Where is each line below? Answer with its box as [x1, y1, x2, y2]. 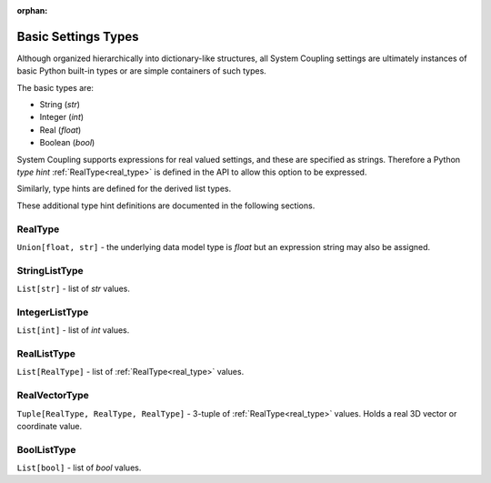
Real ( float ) [39, 124, 82, 136]
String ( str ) [39, 99, 81, 110]
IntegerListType [16, 306, 89, 318]
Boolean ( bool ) [39, 137, 95, 148]
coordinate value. [16, 420, 82, 431]
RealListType [16, 347, 76, 359]
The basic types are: [16, 82, 95, 93]
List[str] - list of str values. [16, 283, 131, 295]
